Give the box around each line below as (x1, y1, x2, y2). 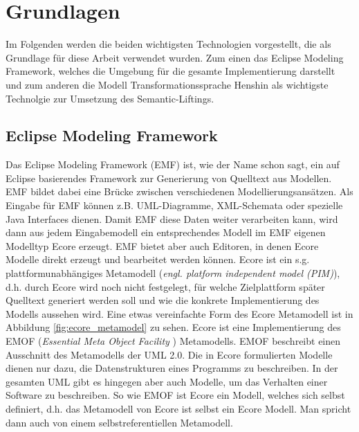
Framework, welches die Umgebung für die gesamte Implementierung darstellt (6, 64, 335, 78)
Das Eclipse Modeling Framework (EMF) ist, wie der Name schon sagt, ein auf (6, 157, 340, 172)
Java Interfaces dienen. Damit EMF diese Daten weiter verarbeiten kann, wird (6, 211, 338, 226)
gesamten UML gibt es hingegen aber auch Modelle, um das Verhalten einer (6, 374, 328, 388)
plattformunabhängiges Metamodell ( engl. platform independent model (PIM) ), (6, 266, 340, 280)
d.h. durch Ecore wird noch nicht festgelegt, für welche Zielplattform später (6, 279, 325, 294)
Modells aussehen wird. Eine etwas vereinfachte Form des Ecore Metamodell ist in (6, 306, 353, 321)
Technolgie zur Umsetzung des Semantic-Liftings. (6, 91, 214, 105)
